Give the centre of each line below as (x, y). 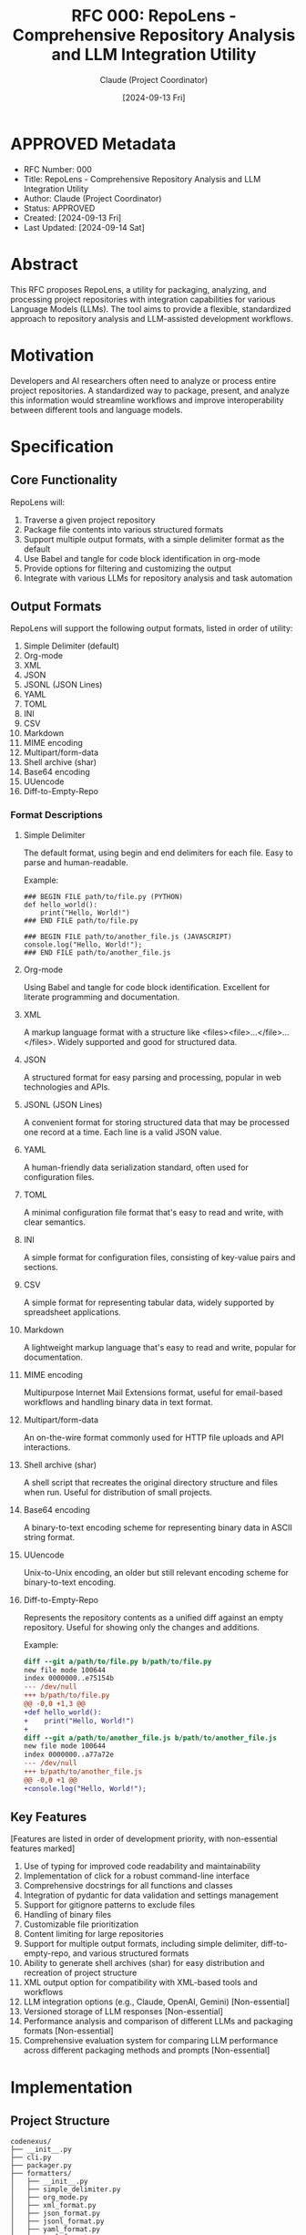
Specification (62, 446)
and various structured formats (131, 1953)
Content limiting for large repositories (93, 1934)
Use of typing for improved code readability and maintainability (142, 1867)
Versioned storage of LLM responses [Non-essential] (123, 2012)
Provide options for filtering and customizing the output (127, 568)
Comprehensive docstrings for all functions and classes (128, 1886)
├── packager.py (41, 2166)
